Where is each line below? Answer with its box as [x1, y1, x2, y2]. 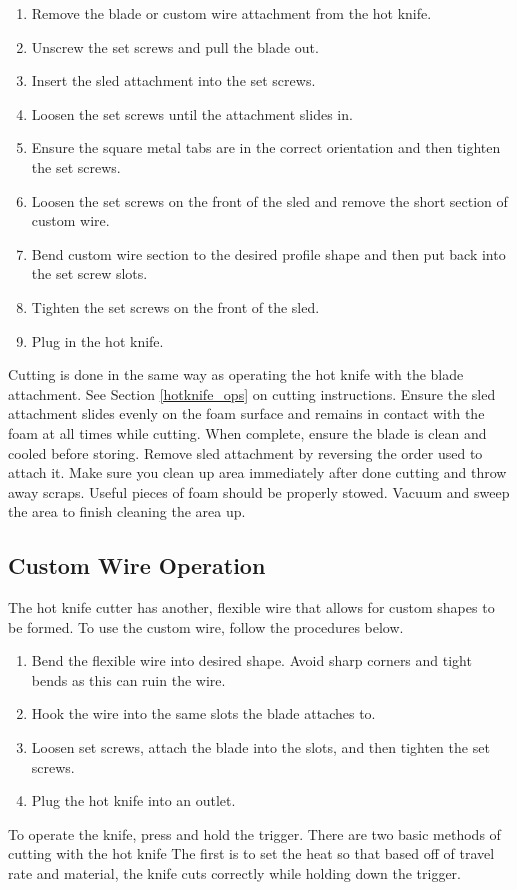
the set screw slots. [31, 263, 148, 284]
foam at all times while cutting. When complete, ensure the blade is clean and [8, 422, 487, 443]
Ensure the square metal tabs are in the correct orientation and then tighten [31, 137, 501, 158]
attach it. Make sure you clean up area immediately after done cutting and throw [8, 462, 507, 483]
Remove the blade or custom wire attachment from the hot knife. [31, 3, 432, 23]
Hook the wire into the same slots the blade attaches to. [31, 703, 376, 724]
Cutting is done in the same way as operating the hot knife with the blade [8, 364, 464, 385]
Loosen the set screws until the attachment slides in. [31, 103, 353, 124]
